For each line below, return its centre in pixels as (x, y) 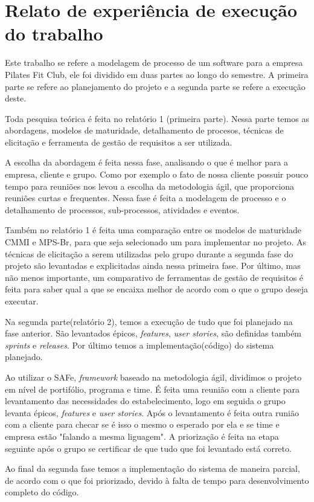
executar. (22, 301)
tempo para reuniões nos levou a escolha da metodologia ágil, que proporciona (150, 186)
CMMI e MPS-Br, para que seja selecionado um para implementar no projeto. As (155, 242)
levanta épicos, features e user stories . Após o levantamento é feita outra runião (152, 412)
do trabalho (54, 34)
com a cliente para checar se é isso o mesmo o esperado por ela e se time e (142, 424)
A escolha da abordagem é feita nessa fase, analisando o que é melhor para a (147, 162)
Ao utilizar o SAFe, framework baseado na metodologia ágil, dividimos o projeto (153, 377)
